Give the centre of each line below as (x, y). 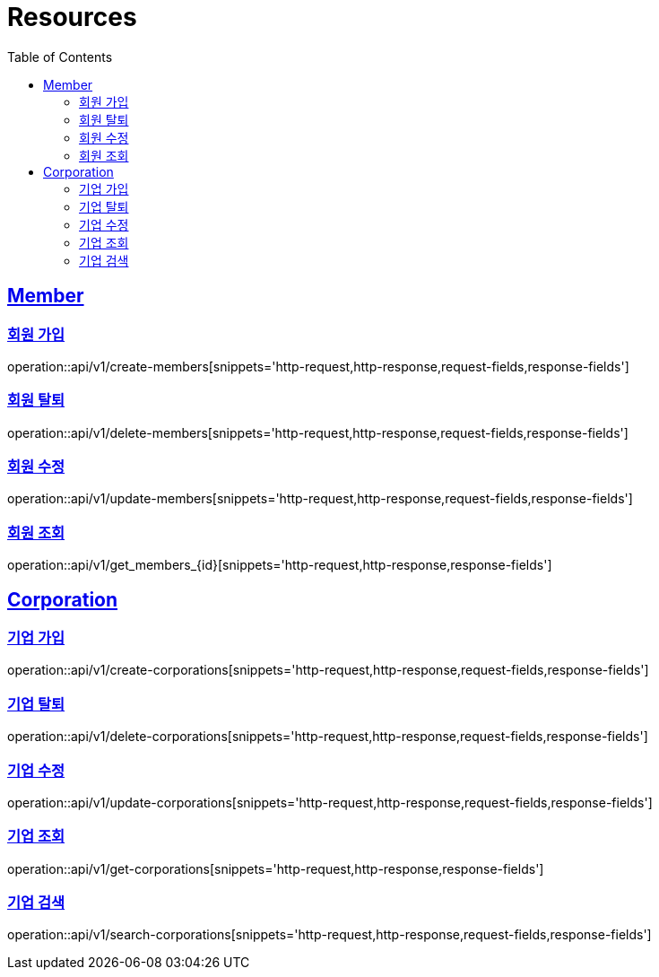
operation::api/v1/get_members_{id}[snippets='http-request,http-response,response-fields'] (280, 565)
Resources (72, 17)
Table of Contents (60, 57)
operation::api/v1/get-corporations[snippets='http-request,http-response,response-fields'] (276, 868)
